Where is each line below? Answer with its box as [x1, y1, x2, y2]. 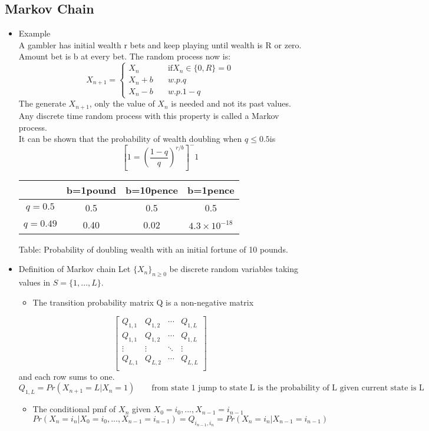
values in [18, 276, 51, 289]
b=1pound [66, 183, 117, 197]
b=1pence [187, 183, 235, 197]
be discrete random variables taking [169, 263, 299, 275]
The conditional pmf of [32, 403, 116, 415]
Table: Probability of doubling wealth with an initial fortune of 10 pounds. [18, 243, 288, 255]
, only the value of [89, 97, 155, 110]
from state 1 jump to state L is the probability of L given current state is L [151, 384, 424, 393]
